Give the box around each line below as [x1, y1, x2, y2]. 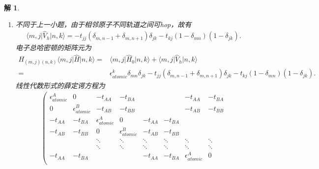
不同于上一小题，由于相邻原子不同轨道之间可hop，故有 [15, 19, 192, 29]
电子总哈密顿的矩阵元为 [15, 42, 91, 53]
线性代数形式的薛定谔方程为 [15, 80, 105, 90]
